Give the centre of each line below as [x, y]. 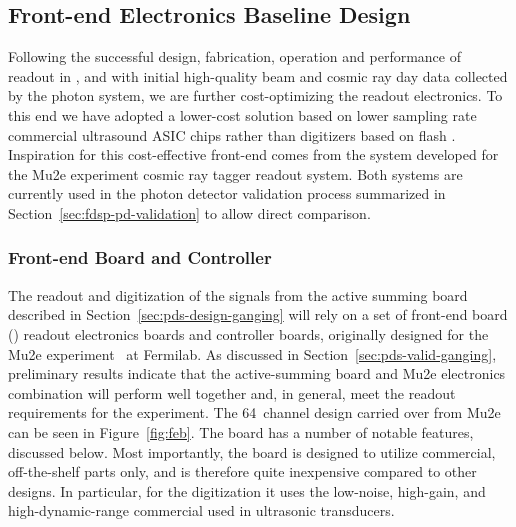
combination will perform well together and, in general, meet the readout [232, 392]
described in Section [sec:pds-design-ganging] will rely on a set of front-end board [258, 314]
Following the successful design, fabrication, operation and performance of [234, 56]
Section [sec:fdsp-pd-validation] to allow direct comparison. [189, 212]
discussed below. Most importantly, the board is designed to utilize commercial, [252, 451]
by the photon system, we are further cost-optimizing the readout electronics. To [255, 95]
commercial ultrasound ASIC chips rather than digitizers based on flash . [232, 134]
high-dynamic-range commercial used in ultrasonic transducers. [201, 510]
